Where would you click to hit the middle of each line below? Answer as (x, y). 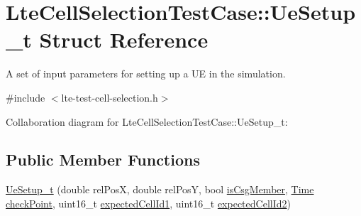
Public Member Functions (103, 160)
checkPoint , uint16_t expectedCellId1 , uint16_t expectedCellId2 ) (148, 203)
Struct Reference (124, 39)
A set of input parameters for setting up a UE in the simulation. (146, 74)
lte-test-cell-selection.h (110, 97)
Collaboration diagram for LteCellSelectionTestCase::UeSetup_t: (147, 121)
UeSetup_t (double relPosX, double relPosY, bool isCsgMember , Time (160, 189)
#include (26, 97)
